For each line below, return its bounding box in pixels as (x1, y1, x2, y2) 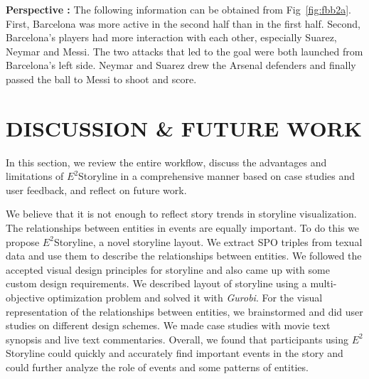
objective (6, 290, 45, 305)
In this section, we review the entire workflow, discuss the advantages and (6, 154, 327, 169)
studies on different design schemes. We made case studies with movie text (6, 318, 331, 333)
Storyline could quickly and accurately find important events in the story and (6, 346, 343, 361)
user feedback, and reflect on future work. (6, 182, 187, 197)
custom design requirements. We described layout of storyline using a (6, 276, 307, 291)
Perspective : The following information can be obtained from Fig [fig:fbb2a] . (6, 2, 351, 16)
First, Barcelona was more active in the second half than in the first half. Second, (6, 16, 361, 31)
